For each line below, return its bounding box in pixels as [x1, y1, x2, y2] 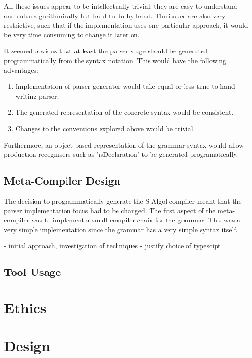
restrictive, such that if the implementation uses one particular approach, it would [4, 20, 248, 30]
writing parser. [15, 90, 59, 101]
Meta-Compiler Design [4, 173, 121, 188]
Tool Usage [4, 264, 61, 279]
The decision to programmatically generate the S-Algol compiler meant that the [4, 195, 242, 205]
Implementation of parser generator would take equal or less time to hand [15, 81, 235, 91]
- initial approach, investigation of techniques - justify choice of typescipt [4, 240, 221, 251]
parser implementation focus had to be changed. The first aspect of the [4, 205, 216, 215]
